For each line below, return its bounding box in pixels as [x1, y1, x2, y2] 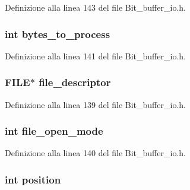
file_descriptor [39, 75, 111, 90]
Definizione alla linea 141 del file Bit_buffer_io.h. [5, 49, 186, 62]
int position [5, 172, 61, 186]
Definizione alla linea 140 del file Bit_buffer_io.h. [5, 147, 186, 159]
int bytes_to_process [5, 26, 110, 41]
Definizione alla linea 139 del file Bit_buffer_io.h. [5, 98, 186, 110]
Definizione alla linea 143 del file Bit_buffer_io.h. [5, 1, 186, 13]
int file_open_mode [5, 123, 103, 138]
